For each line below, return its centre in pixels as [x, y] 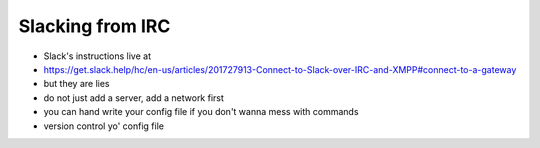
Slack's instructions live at [97, 56]
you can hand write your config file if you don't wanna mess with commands [201, 112]
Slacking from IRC [94, 26]
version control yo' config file [104, 126]
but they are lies [76, 84]
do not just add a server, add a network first [134, 97]
